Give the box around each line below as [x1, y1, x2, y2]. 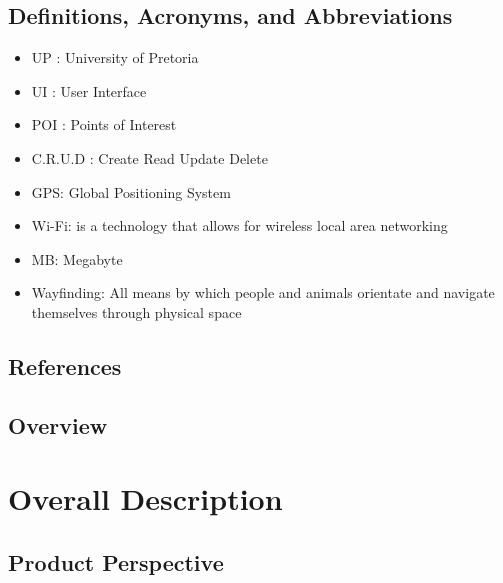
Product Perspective [8, 546, 224, 577]
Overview [8, 409, 108, 440]
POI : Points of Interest [31, 114, 177, 135]
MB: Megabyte [31, 248, 123, 269]
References [8, 350, 122, 381]
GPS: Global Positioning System [31, 181, 231, 202]
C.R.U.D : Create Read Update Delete [31, 147, 268, 168]
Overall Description [8, 478, 283, 519]
